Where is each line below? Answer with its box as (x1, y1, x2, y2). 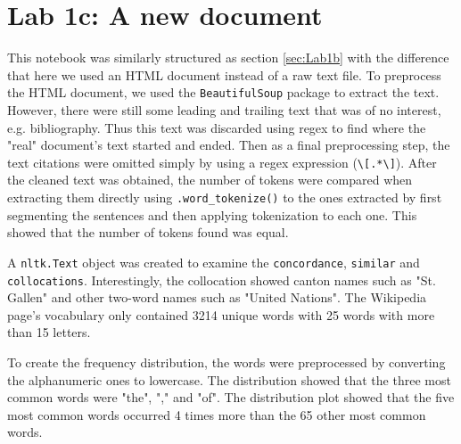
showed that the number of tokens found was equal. (7, 223, 289, 242)
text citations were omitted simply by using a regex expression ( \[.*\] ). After (7, 152, 437, 171)
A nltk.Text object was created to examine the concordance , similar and (7, 252, 420, 271)
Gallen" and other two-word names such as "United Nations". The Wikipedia (7, 288, 427, 307)
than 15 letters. (7, 323, 91, 341)
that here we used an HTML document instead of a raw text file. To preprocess (7, 65, 441, 84)
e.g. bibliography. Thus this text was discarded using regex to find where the (7, 118, 426, 136)
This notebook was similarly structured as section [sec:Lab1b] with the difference (7, 48, 449, 67)
